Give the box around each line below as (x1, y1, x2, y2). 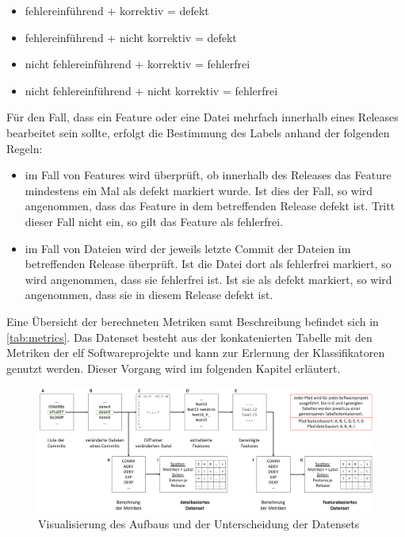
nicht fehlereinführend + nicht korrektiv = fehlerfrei (25, 82, 278, 98)
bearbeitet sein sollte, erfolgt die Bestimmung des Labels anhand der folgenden (6, 124, 390, 140)
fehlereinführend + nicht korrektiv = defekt (25, 29, 237, 45)
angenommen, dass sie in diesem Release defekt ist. (25, 286, 273, 303)
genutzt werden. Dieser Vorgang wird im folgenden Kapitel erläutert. (6, 359, 341, 376)
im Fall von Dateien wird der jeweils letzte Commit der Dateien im (25, 240, 351, 256)
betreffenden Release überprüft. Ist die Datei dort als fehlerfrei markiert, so (25, 255, 392, 272)
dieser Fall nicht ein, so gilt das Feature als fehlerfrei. (25, 213, 283, 229)
